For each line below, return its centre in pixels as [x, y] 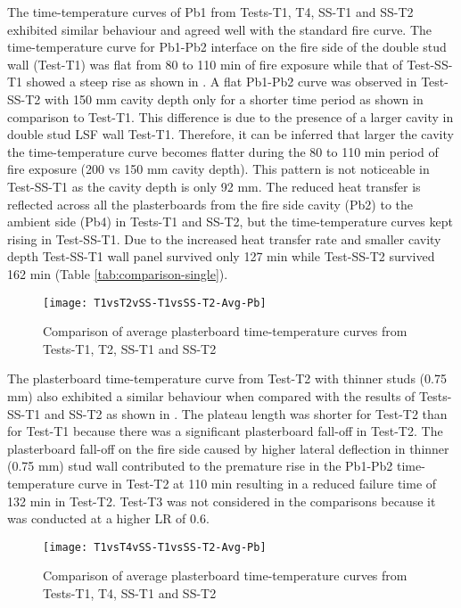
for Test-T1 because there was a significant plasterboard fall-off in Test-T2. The [225, 431]
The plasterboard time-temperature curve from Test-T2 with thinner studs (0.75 [227, 378]
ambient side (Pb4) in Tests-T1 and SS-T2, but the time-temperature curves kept [230, 222]
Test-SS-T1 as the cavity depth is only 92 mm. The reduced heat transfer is [214, 186]
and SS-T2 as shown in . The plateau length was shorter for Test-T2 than [246, 413]
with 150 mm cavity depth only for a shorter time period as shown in [234, 99]
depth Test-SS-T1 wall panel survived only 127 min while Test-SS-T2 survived [221, 256]
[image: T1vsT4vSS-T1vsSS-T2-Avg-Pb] [155, 547]
